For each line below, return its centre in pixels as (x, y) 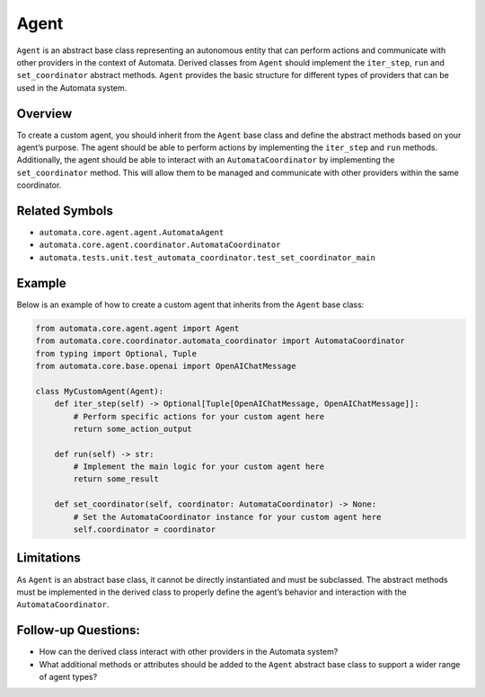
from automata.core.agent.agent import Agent (137, 328)
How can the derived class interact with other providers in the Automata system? (189, 652)
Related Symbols (65, 211)
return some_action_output (132, 428)
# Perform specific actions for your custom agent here (199, 416)
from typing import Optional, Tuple (116, 353)
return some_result (116, 479)
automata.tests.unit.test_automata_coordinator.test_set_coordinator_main (207, 257)
